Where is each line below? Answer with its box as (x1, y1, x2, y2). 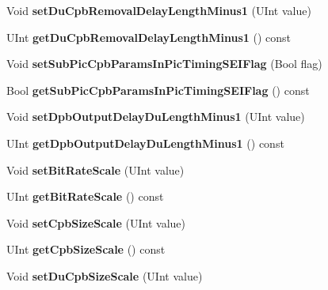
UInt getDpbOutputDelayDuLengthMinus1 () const (6, 134, 284, 151)
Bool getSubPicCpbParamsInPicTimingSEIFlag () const (6, 81, 310, 98)
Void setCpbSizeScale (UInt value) (6, 214, 186, 231)
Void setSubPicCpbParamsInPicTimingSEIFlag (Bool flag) (6, 55, 322, 72)
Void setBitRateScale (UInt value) (6, 161, 185, 178)
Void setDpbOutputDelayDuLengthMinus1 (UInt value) (6, 108, 305, 125)
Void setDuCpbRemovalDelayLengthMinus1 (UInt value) (6, 2, 311, 18)
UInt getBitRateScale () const (6, 188, 164, 205)
